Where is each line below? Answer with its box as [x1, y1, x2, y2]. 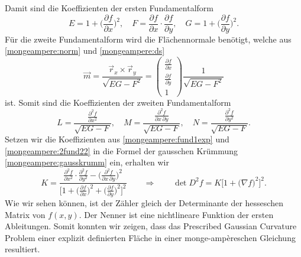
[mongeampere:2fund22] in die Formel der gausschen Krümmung [5, 144, 238, 157]
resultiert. [5, 243, 40, 255]
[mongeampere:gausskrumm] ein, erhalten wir [5, 156, 169, 168]
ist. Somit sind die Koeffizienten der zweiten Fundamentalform [5, 96, 231, 108]
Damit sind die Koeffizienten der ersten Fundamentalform [5, 2, 213, 14]
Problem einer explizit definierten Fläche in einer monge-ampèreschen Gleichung [5, 231, 296, 243]
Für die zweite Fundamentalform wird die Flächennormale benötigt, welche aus [5, 32, 292, 45]
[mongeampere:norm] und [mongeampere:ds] [5, 44, 165, 57]
